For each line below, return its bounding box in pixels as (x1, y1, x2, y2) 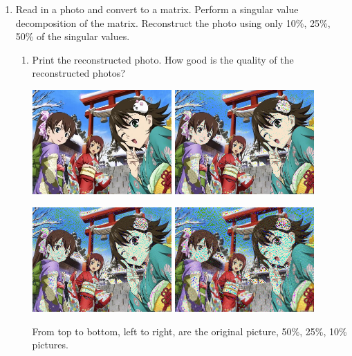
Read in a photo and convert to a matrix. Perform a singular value (15, 2, 299, 16)
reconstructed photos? (32, 66, 125, 80)
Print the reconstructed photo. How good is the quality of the (32, 52, 294, 66)
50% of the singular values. (15, 29, 130, 44)
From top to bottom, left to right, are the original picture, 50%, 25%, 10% (32, 324, 347, 338)
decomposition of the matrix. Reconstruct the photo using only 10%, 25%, (15, 15, 331, 30)
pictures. (32, 337, 68, 352)
